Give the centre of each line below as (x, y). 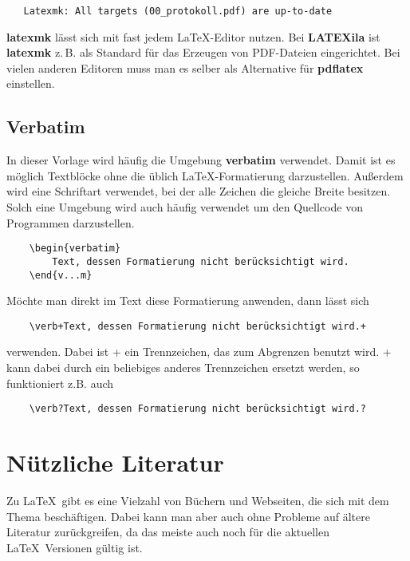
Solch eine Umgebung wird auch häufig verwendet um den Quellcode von (185, 207)
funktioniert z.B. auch (60, 383)
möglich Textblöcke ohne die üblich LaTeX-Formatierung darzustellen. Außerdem (205, 175)
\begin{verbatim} (75, 249)
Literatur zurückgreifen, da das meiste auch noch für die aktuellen (168, 532)
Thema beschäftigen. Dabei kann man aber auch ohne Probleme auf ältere (188, 516)
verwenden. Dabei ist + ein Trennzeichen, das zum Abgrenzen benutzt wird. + (199, 352)
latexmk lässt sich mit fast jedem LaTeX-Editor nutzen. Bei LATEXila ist (193, 36)
